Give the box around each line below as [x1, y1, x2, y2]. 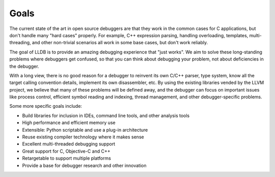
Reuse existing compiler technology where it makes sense [22, 134, 145, 140]
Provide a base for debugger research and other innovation [22, 162, 147, 168]
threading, [9, 40, 31, 46]
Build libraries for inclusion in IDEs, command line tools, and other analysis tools [22, 112, 190, 119]
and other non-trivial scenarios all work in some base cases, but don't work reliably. [32, 40, 208, 46]
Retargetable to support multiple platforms [22, 155, 112, 161]
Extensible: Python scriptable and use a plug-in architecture [22, 127, 148, 133]
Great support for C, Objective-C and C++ [22, 148, 111, 154]
